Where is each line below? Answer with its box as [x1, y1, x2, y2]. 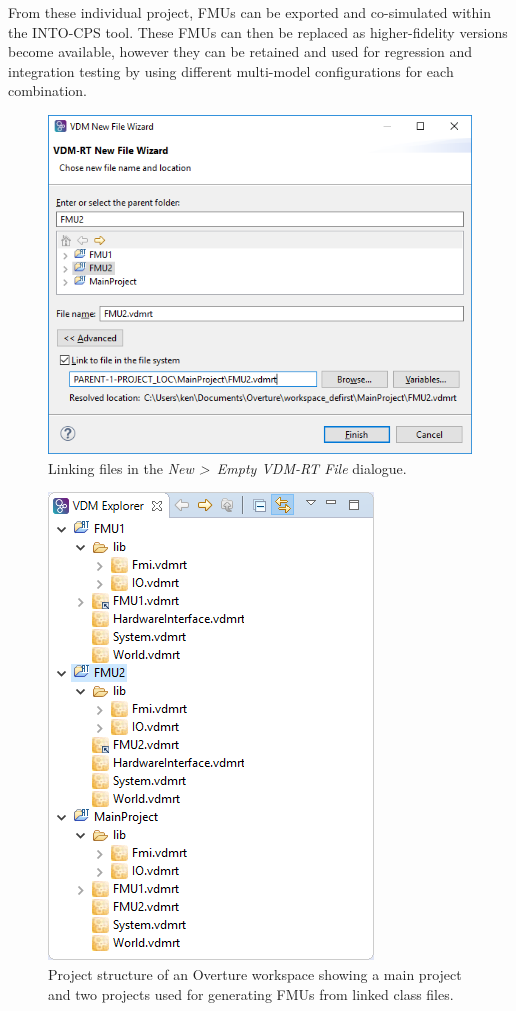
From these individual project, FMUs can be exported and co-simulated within [8, 2, 491, 22]
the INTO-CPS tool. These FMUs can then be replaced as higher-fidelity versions [8, 21, 508, 42]
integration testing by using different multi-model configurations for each [8, 60, 454, 81]
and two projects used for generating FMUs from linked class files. [48, 983, 454, 1004]
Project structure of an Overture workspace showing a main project [48, 963, 462, 984]
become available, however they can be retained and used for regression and [8, 41, 472, 62]
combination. [8, 80, 87, 101]
